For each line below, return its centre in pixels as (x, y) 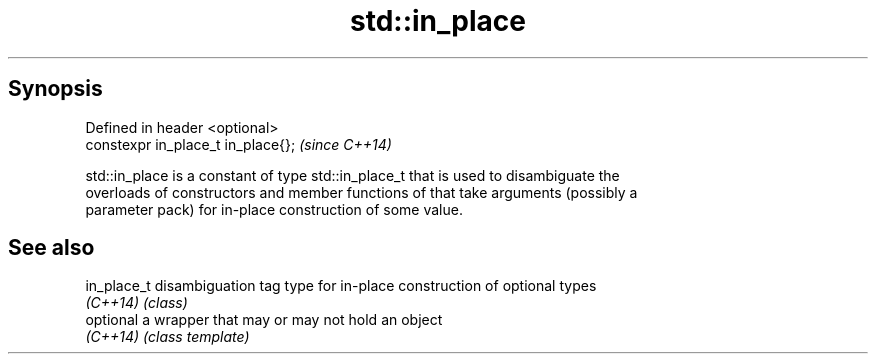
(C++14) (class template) (167, 337)
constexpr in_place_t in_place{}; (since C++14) (238, 144)
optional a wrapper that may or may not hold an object (264, 320)
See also (51, 248)
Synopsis (55, 89)
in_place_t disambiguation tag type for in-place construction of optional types (341, 286)
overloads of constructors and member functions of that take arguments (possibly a (361, 192)
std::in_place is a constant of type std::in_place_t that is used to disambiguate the (352, 175)
